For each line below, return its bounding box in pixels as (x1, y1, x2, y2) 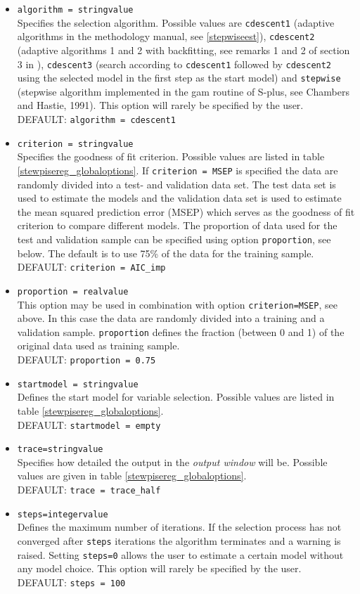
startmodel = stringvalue (17, 379, 139, 389)
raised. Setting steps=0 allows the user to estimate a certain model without (17, 547, 344, 562)
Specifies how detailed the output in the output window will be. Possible (17, 454, 328, 469)
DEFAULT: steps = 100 (17, 574, 126, 589)
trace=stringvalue (17, 444, 103, 455)
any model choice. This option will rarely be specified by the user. (17, 561, 302, 576)
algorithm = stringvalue (17, 5, 134, 15)
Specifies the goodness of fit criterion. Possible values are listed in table (17, 149, 325, 164)
